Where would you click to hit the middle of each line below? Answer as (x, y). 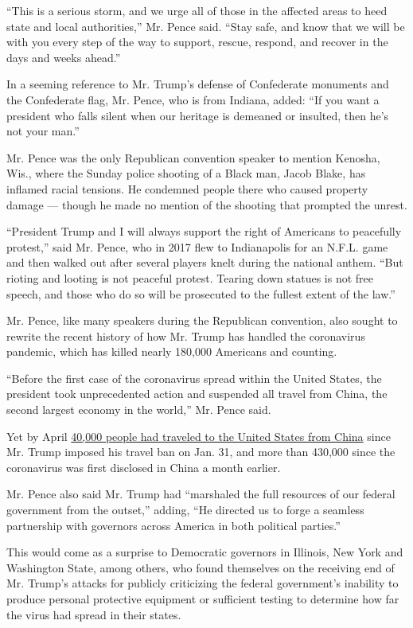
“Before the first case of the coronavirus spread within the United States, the (194, 378)
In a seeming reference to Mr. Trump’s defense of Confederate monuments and (198, 84)
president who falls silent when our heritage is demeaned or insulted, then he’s (198, 115)
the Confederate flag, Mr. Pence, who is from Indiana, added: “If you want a (193, 99)
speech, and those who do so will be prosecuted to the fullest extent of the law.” (201, 293)
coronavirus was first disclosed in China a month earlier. (144, 467)
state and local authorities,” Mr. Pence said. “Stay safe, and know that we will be (206, 26)
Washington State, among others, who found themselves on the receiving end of (201, 567)
